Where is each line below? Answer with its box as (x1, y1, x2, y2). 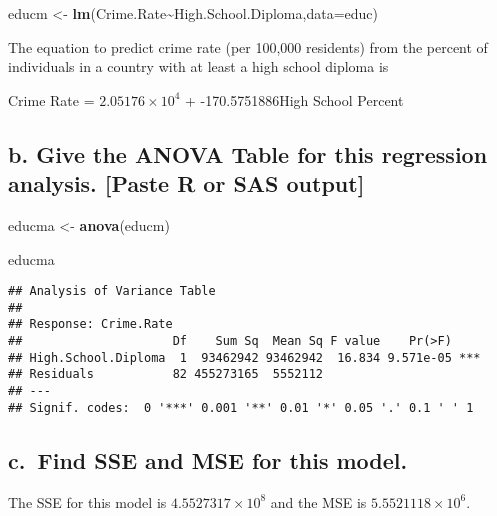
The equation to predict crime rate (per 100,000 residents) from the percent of (8, 36, 488, 57)
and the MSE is (270, 491, 367, 512)
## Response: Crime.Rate (8, 317, 173, 332)
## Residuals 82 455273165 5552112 (8, 367, 323, 382)
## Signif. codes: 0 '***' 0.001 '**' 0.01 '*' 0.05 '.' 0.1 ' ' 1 (8, 400, 474, 415)
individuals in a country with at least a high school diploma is (8, 56, 389, 77)
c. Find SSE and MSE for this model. (8, 444, 408, 475)
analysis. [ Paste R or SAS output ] (8, 168, 365, 199)
